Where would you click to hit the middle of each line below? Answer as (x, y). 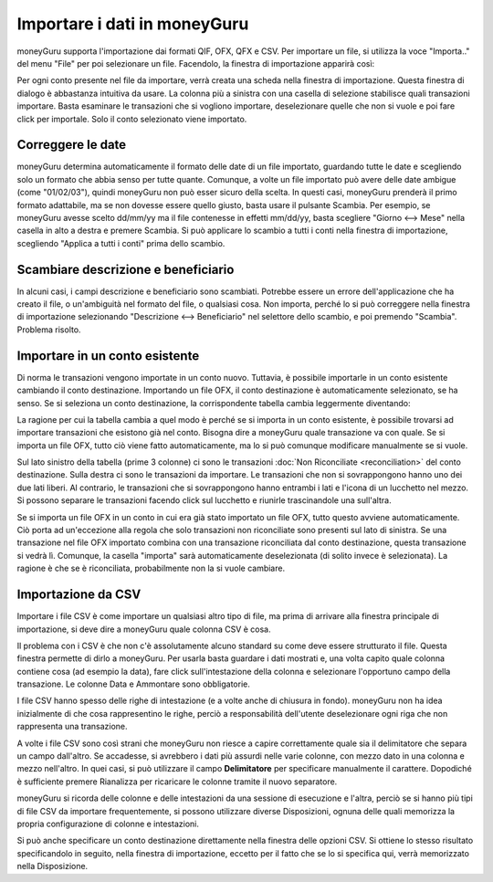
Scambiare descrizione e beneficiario (126, 269)
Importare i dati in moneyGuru (133, 24)
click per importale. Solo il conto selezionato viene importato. (132, 119)
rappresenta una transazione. (72, 727)
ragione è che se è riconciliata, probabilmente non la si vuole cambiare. (151, 568)
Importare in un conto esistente (108, 356)
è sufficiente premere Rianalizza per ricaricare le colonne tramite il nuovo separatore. (177, 782)
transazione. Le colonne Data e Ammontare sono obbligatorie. (133, 684)
